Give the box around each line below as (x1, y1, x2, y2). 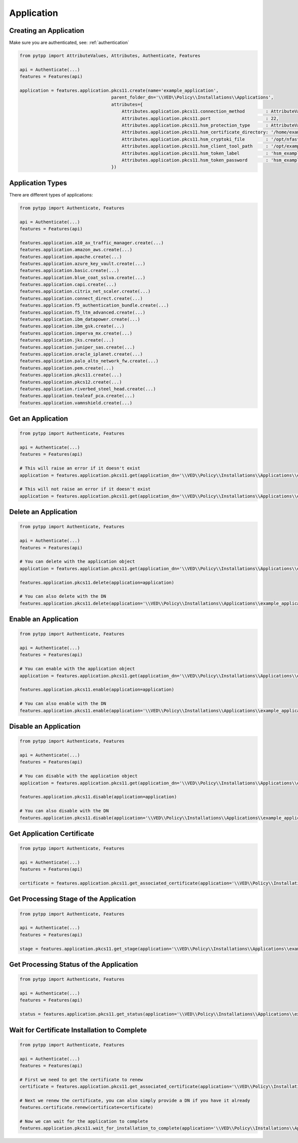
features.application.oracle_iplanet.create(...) (19, 351, 143, 357)
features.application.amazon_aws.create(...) (19, 247, 133, 253)
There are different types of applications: (9, 191, 93, 197)
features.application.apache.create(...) (19, 254, 122, 260)
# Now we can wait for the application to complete (19, 1119, 149, 1124)
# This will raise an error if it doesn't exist (19, 466, 141, 471)
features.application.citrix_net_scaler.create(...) (19, 288, 151, 294)
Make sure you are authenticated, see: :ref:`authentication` (9, 40, 129, 46)
